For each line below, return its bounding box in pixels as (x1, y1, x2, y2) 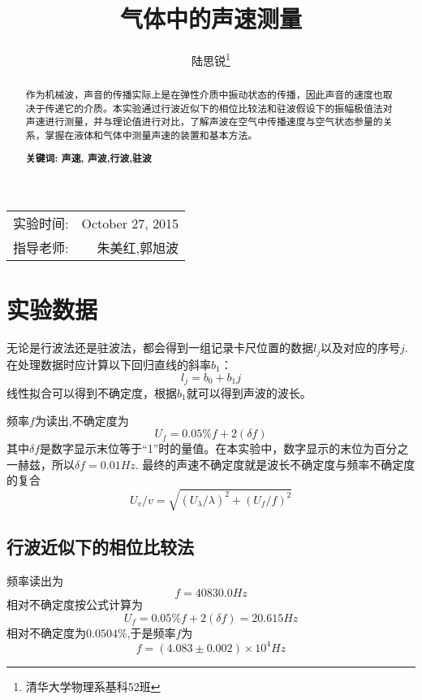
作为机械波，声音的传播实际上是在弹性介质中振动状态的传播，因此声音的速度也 (25, 88, 383, 102)
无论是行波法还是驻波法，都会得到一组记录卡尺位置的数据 (6, 339, 313, 356)
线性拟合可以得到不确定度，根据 (6, 384, 177, 401)
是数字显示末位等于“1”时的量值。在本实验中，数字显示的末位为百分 (40, 440, 398, 457)
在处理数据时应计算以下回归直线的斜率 (6, 355, 211, 372)
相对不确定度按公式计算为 (6, 596, 143, 613)
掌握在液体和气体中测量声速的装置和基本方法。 (45, 128, 258, 142)
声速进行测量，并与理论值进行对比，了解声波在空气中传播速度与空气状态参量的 (25, 115, 383, 128)
